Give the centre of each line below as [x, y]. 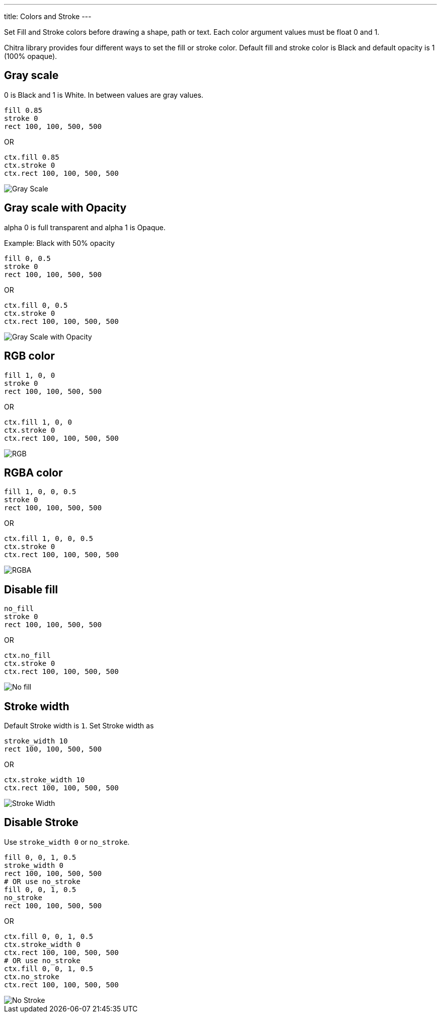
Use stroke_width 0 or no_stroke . [67, 842]
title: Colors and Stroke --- [48, 16]
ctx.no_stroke [32, 976]
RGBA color [33, 472]
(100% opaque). [31, 56]
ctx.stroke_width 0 [42, 944]
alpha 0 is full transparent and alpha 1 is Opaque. [85, 227]
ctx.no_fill [27, 656]
